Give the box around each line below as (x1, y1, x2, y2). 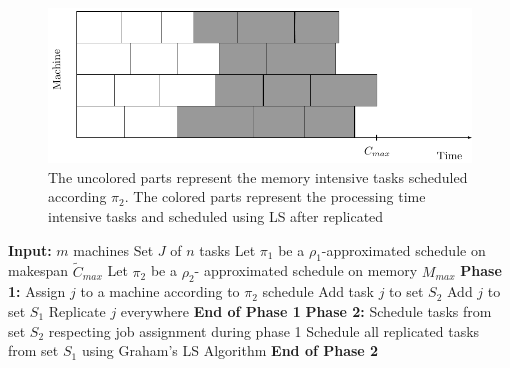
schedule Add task (262, 281, 374, 302)
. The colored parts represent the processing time (124, 186, 426, 207)
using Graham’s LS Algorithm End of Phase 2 (81, 340, 379, 361)
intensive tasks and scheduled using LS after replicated (48, 206, 384, 227)
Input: (8, 239, 52, 260)
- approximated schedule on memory (194, 260, 418, 281)
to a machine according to (80, 281, 240, 302)
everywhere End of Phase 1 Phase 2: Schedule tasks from (120, 301, 492, 322)
